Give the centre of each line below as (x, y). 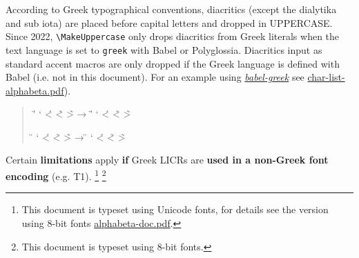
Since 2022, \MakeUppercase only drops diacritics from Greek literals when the (173, 36)
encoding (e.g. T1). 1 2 (56, 175)
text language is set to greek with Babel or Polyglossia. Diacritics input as (164, 49)
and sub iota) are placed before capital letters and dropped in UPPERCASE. (169, 22)
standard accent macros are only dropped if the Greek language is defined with (173, 63)
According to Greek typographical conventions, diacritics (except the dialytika (171, 9)
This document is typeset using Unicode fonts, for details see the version (175, 209)
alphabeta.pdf (35, 90)
